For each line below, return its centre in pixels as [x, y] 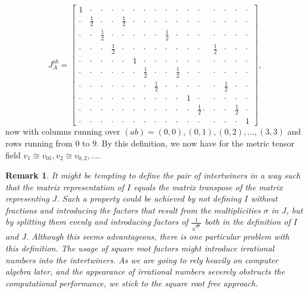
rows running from [39, 143]
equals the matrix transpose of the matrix [208, 187]
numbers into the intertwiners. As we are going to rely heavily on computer [142, 259]
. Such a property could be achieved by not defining [149, 198]
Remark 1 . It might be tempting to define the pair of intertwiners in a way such [153, 175]
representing [27, 198]
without [264, 198]
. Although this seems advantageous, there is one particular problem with [158, 236]
